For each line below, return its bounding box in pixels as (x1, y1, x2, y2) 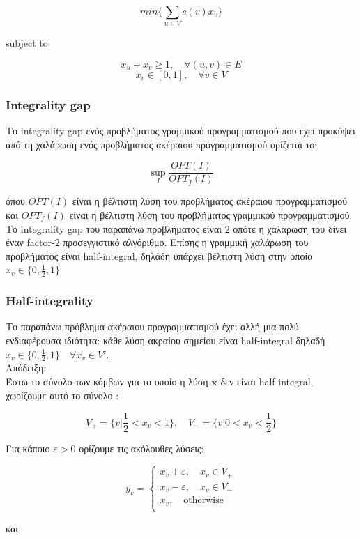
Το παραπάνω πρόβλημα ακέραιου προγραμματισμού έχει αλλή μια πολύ (6, 319, 299, 334)
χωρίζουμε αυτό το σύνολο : (6, 387, 119, 402)
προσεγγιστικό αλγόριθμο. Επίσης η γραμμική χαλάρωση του (63, 235, 309, 249)
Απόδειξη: (6, 360, 47, 375)
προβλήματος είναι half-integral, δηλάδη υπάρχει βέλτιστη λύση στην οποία (6, 248, 313, 263)
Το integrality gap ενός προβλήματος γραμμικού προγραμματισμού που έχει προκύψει (6, 123, 355, 138)
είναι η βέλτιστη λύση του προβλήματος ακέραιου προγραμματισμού (72, 194, 348, 208)
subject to (6, 36, 48, 50)
